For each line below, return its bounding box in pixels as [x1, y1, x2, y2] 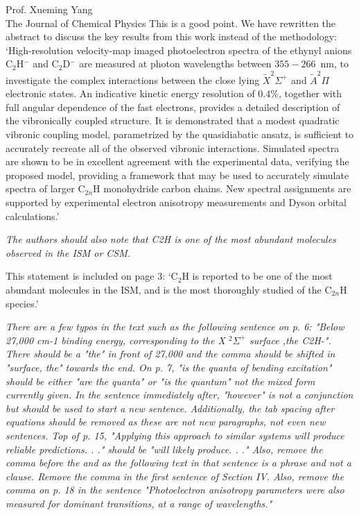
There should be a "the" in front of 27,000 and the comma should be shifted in [6, 346, 335, 361]
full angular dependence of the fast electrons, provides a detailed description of [6, 99, 340, 114]
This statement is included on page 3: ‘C [6, 269, 178, 283]
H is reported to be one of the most [182, 269, 333, 283]
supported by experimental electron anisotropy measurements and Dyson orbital [6, 195, 347, 210]
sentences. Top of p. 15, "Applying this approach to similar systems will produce [6, 428, 344, 442]
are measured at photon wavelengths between [79, 56, 272, 71]
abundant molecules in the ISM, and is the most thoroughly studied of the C [6, 282, 332, 296]
